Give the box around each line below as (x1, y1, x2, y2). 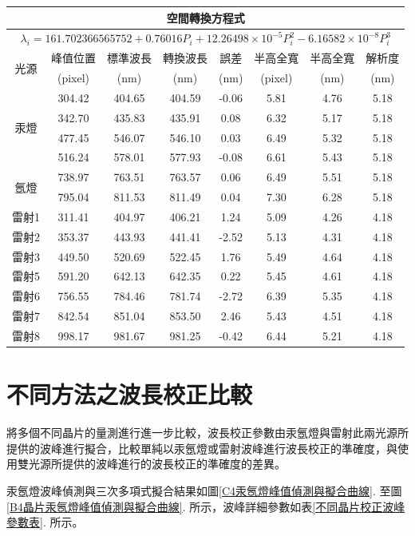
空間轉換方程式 (166, 9, 245, 26)
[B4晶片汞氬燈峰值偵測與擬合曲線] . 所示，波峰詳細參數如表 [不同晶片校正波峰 (6, 498, 405, 514)
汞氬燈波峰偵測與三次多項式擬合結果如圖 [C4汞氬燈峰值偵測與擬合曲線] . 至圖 (6, 482, 402, 498)
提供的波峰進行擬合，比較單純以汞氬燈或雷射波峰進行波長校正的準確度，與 (6, 439, 397, 456)
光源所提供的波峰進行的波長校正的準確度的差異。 (28, 455, 286, 472)
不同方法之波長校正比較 (6, 378, 253, 411)
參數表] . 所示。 (6, 514, 84, 530)
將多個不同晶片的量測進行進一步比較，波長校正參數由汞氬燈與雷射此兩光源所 (6, 424, 409, 441)
